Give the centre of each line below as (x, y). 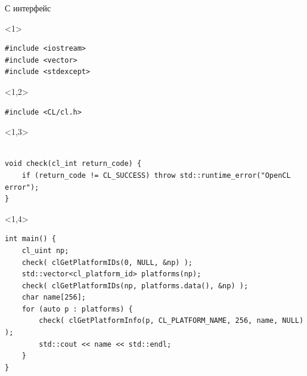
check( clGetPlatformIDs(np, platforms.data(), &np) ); (135, 286)
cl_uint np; (45, 250)
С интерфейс (28, 8)
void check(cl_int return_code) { (73, 164)
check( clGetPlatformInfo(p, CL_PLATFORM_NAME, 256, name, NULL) (171, 321)
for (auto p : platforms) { (77, 309)
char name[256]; (54, 298)
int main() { (30, 239)
